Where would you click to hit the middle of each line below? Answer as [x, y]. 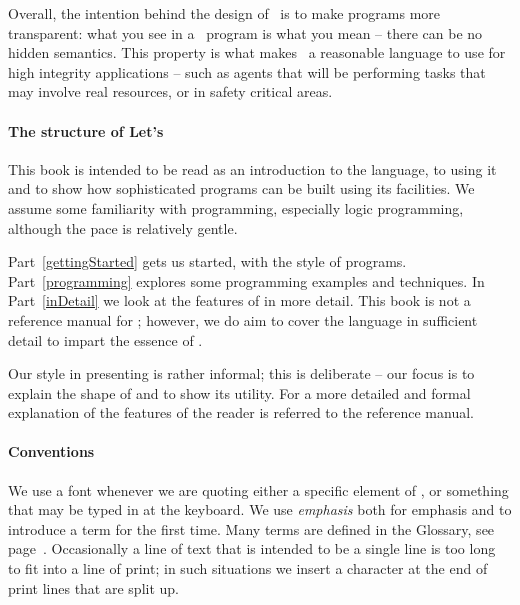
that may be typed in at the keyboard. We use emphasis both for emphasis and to [260, 509]
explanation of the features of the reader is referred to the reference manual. [241, 412]
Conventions [51, 451]
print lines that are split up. [93, 587]
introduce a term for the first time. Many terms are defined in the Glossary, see [251, 528]
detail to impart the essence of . [105, 339]
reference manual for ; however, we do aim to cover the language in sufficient [243, 319]
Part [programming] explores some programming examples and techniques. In [246, 280]
